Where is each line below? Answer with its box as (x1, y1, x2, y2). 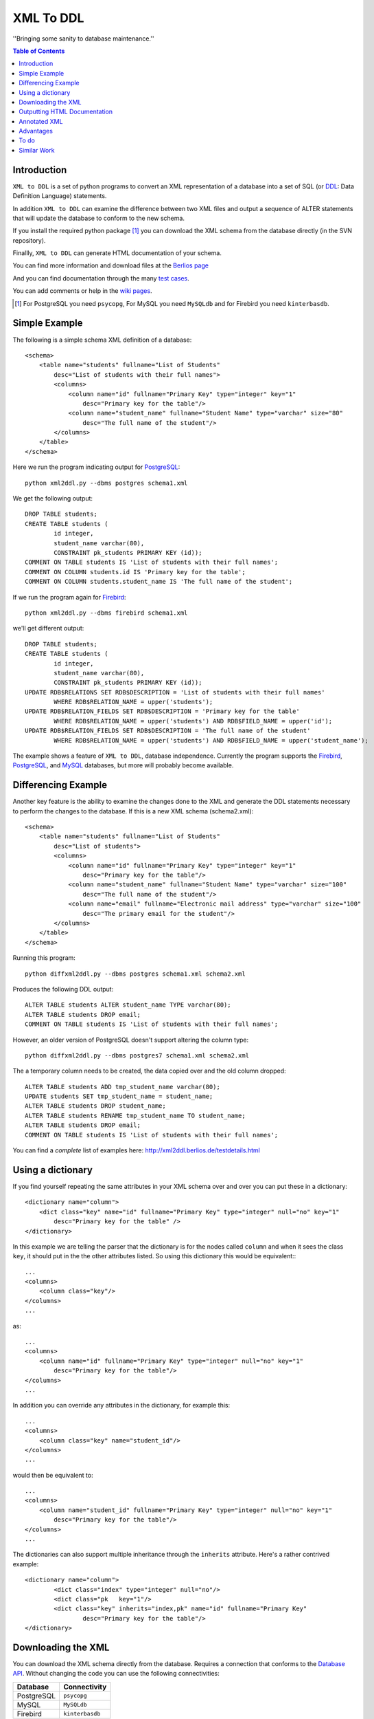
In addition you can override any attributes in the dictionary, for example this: (12, 1401, 230, 1410)
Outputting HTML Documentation (19, 107, 113, 116)
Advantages (19, 127, 53, 135)
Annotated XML (19, 117, 63, 125)
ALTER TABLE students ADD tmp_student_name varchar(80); (25, 1083, 221, 1091)
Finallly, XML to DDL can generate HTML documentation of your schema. (12, 249, 222, 257)
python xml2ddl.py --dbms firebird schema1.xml (25, 609, 188, 617)
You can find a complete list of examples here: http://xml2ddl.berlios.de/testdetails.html (12, 1146, 260, 1154)
